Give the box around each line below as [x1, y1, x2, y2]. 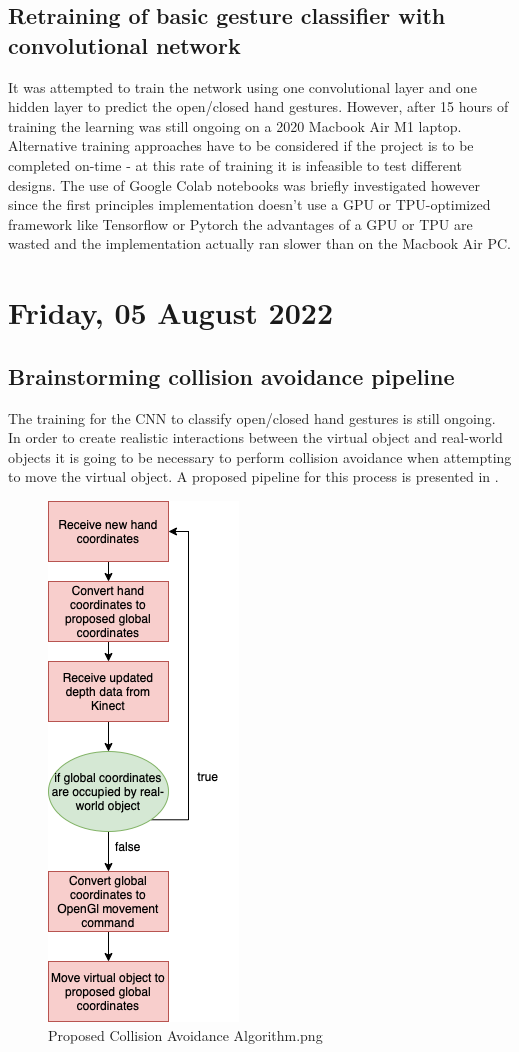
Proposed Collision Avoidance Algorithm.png [48, 1025, 323, 1046]
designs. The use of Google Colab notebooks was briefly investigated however [8, 174, 480, 195]
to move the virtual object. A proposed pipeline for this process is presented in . [8, 466, 499, 487]
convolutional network [8, 29, 241, 60]
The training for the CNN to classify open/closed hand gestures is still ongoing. [8, 407, 496, 428]
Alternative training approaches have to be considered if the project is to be [8, 135, 474, 156]
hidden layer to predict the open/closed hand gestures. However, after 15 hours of [8, 96, 509, 117]
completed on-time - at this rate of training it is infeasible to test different [8, 154, 462, 175]
